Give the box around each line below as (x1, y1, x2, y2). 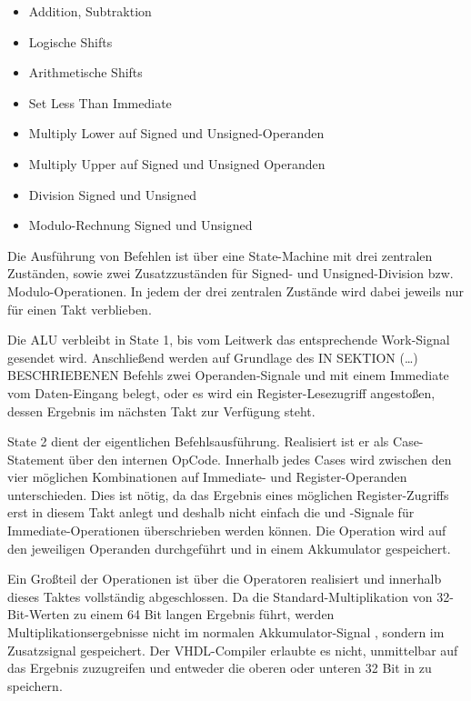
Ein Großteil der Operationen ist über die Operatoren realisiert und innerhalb (7, 569, 442, 588)
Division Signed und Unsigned (28, 185, 197, 204)
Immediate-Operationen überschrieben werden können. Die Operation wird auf (7, 521, 446, 540)
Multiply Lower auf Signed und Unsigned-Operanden (28, 124, 325, 143)
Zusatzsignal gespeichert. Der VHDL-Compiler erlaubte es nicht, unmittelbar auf (7, 640, 458, 659)
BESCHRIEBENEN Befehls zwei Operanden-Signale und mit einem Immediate (7, 366, 449, 385)
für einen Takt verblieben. (7, 299, 152, 318)
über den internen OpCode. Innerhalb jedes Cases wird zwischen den (68, 449, 452, 468)
